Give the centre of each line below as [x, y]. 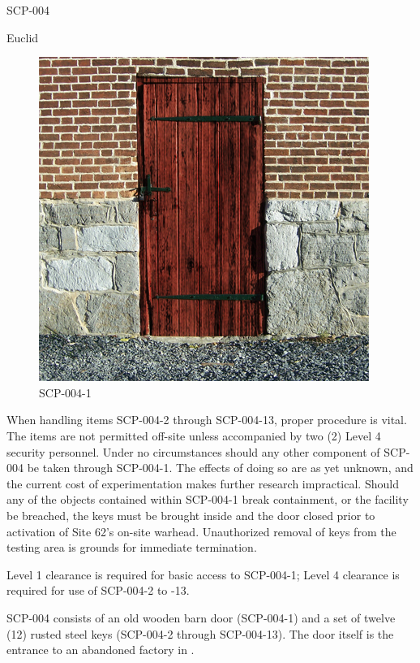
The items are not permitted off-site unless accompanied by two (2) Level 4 [194, 435]
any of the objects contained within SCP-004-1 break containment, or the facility [208, 499]
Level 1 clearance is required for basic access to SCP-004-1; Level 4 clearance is [203, 574]
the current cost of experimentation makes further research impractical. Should [203, 483]
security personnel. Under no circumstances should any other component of [193, 451]
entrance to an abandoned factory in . [101, 650]
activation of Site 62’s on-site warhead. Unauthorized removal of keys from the [201, 531]
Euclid [23, 37]
